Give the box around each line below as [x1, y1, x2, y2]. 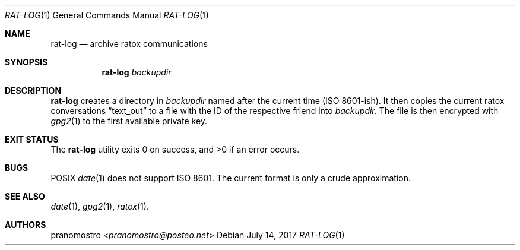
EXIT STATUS [5, 134, 59, 144]
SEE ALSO [5, 191, 45, 201]
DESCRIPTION [5, 86, 62, 96]
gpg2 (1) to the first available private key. [50, 116, 208, 126]
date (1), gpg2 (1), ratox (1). [50, 201, 149, 211]
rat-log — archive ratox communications [50, 39, 208, 49]
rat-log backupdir [102, 67, 172, 77]
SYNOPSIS [5, 57, 48, 67]
